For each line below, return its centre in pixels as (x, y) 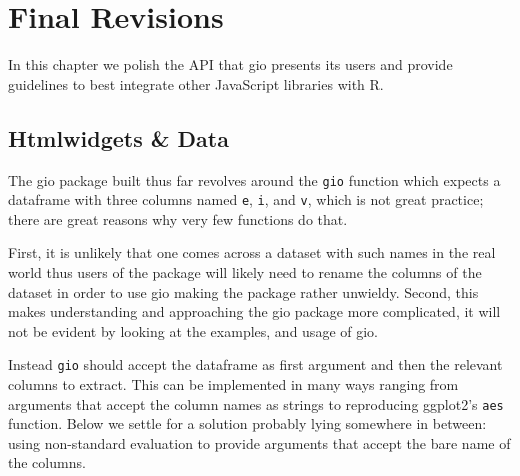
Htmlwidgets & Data (118, 137)
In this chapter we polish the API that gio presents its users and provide (230, 64)
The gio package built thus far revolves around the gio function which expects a (254, 179)
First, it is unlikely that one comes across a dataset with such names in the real (252, 252)
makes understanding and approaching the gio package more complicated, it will (254, 311)
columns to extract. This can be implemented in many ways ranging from (233, 384)
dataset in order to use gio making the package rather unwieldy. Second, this (243, 291)
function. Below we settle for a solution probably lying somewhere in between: (247, 423)
